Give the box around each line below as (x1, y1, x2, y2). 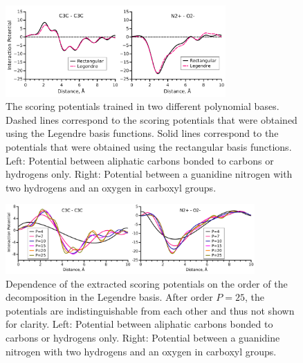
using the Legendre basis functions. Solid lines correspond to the (6, 126, 279, 140)
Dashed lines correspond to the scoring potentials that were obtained (6, 112, 297, 127)
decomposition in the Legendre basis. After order (6, 290, 213, 304)
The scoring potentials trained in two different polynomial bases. (6, 99, 279, 113)
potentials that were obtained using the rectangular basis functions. (6, 140, 292, 154)
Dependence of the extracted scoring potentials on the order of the (6, 276, 288, 290)
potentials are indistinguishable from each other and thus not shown (6, 303, 295, 317)
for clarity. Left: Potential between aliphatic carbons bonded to (6, 317, 273, 331)
